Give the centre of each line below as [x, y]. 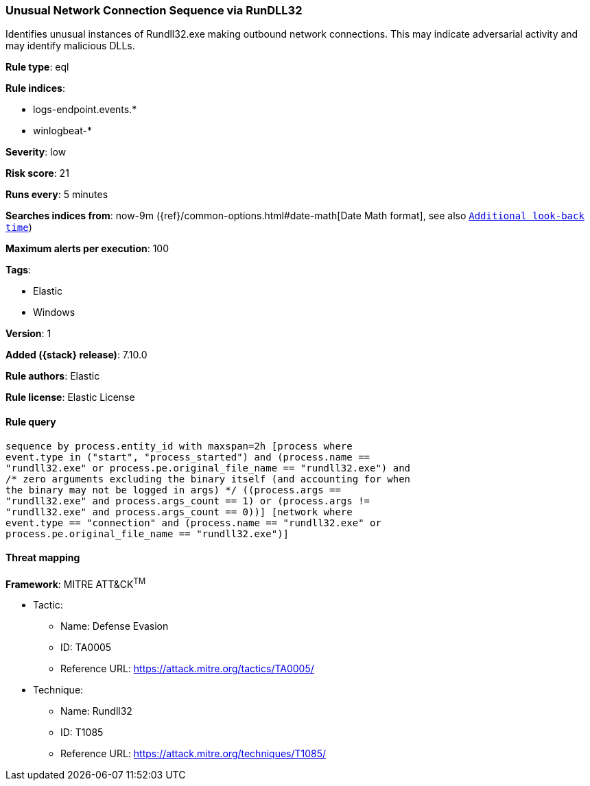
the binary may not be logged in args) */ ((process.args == [173, 490]
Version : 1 [28, 334]
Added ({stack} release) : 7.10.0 [76, 355]
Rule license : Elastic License [70, 397]
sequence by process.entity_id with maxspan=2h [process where [179, 446]
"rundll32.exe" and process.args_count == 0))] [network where [179, 512]
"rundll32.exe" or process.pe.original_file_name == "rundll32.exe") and [208, 468]
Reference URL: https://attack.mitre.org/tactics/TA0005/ [187, 669]
